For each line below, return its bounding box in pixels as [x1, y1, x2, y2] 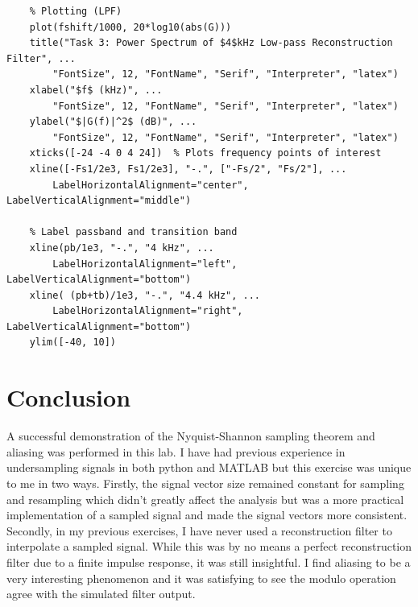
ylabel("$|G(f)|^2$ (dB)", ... [29, 116, 197, 128]
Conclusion [6, 381, 131, 414]
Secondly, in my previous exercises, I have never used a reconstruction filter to [6, 522, 392, 539]
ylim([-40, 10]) [29, 337, 117, 349]
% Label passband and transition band [29, 226, 238, 238]
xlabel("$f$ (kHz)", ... [29, 84, 163, 96]
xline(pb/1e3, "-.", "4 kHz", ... [29, 242, 214, 254]
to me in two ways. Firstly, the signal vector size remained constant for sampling [6, 474, 404, 491]
